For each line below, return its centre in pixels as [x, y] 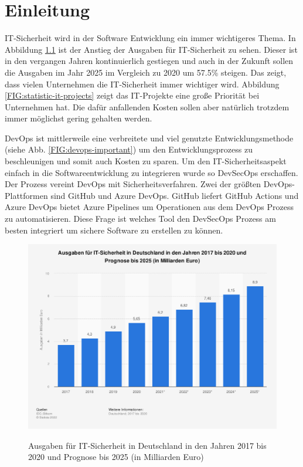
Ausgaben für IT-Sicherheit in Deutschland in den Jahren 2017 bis [147, 445]
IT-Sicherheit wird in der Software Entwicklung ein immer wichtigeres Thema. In [150, 38]
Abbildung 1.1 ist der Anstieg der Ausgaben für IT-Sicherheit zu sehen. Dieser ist [151, 49]
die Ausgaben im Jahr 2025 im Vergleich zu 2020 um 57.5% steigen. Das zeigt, [146, 72]
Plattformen [26, 195]
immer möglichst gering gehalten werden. [79, 118]
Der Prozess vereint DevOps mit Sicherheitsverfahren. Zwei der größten [133, 184]
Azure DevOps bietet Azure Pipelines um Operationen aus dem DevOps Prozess [149, 207]
